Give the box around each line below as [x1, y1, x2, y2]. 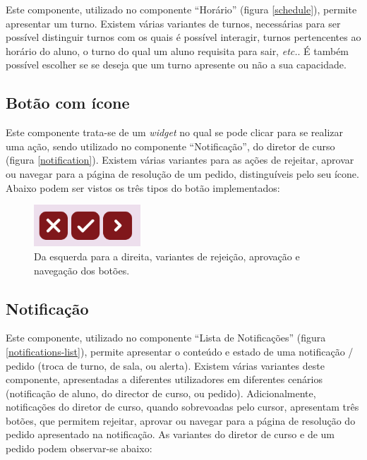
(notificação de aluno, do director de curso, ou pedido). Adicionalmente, [6, 385, 316, 400]
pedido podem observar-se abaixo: [6, 441, 152, 456]
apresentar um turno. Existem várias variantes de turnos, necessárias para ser [6, 16, 341, 30]
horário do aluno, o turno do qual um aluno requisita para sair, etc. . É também [6, 43, 349, 58]
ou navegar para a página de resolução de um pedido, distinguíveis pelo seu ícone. [6, 166, 359, 181]
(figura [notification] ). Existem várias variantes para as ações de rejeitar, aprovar [6, 152, 354, 167]
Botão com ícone [6, 92, 130, 114]
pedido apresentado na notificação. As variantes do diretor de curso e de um [6, 427, 335, 442]
